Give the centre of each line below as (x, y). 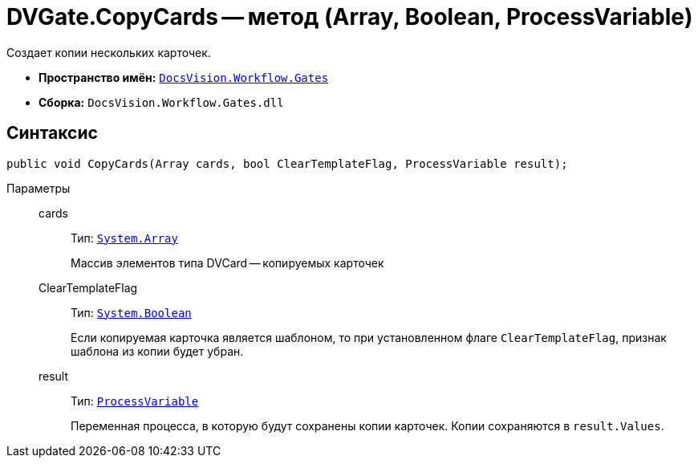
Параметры (39, 188)
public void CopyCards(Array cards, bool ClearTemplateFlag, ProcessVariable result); (287, 163)
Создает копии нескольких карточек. (109, 52)
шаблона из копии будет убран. (157, 351)
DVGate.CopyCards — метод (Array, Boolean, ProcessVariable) (350, 17)
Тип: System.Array (124, 238)
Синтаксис (52, 133)
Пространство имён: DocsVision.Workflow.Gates (184, 77)
